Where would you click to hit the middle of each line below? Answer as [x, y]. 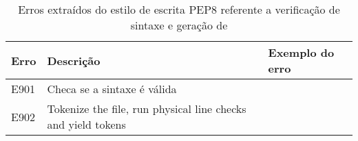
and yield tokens [86, 124]
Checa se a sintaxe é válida [112, 89]
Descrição [74, 60]
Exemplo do [301, 52]
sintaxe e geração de [179, 25]
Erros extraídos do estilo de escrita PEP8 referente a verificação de [179, 9]
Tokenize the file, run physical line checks [147, 108]
